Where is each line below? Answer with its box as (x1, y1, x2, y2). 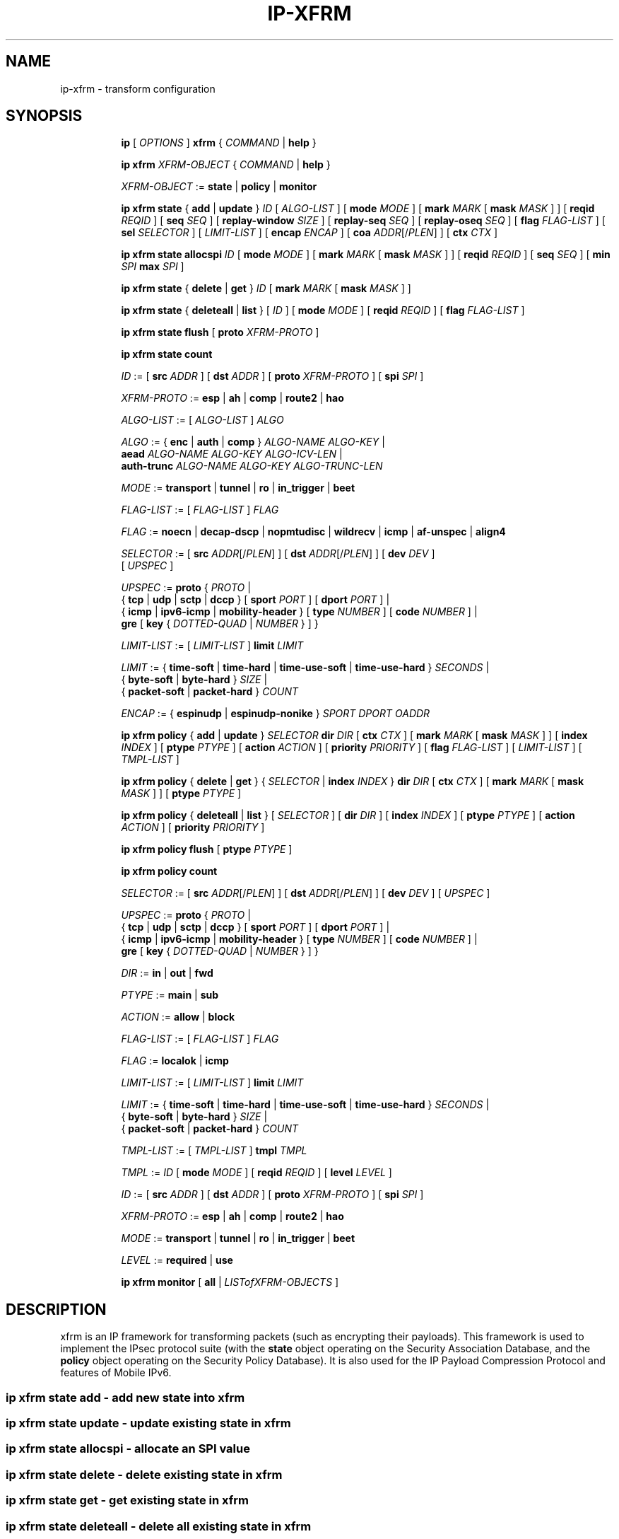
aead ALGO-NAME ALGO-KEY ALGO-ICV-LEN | (121, 448, 343, 460)
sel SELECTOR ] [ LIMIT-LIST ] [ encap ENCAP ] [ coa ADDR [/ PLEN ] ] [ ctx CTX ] (121, 226, 498, 239)
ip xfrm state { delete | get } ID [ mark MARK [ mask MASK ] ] (121, 282, 411, 295)
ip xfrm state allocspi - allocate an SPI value (6, 1441, 250, 1456)
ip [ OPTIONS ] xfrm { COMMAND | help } (121, 137, 317, 149)
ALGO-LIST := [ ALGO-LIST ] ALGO (121, 414, 284, 426)
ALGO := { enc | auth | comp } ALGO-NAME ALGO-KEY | (121, 436, 385, 448)
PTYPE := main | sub (121, 989, 219, 1001)
